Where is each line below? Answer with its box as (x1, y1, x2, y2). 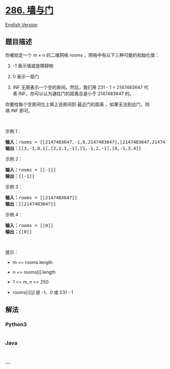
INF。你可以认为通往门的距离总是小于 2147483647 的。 (18, 90, 134, 97)
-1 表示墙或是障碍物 (12, 63, 54, 69)
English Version (5, 21, 38, 28)
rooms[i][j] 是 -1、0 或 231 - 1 (12, 289, 73, 295)
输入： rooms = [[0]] (5, 222, 54, 228)
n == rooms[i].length (12, 269, 56, 275)
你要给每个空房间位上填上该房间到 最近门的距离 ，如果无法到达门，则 (5, 101, 150, 107)
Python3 (5, 321, 27, 328)
